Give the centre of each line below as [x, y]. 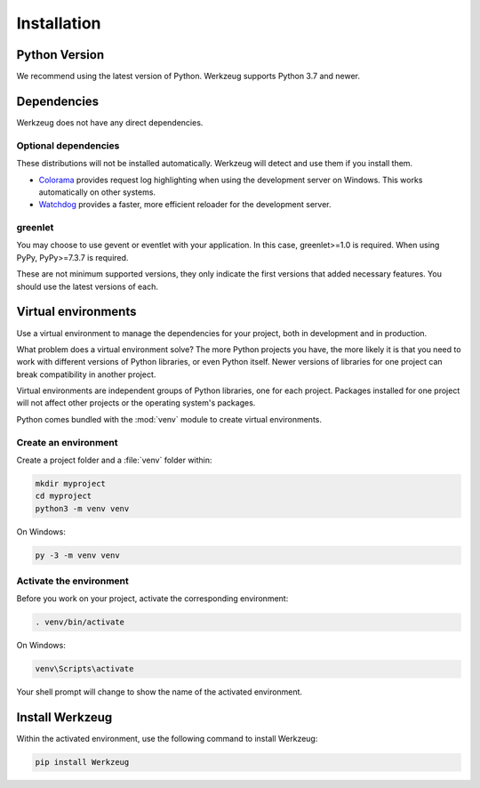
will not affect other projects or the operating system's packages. [136, 403]
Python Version [60, 55]
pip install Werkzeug [82, 762]
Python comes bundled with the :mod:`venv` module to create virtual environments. [169, 419]
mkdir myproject [71, 483]
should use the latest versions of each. [88, 286]
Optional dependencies [68, 145]
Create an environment [67, 442]
